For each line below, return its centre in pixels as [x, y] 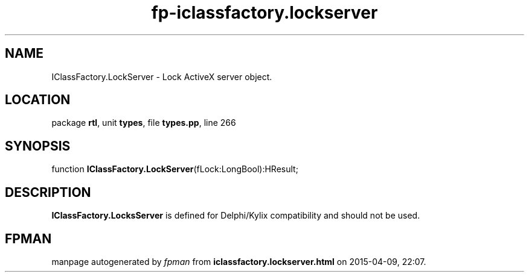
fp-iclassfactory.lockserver [264, 13]
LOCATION [38, 100]
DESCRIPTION [48, 192]
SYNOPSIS [38, 146]
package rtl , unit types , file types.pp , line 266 [144, 123]
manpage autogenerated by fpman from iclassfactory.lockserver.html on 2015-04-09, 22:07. [239, 261]
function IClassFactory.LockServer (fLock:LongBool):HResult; [175, 169]
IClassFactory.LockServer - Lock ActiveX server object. [162, 76]
